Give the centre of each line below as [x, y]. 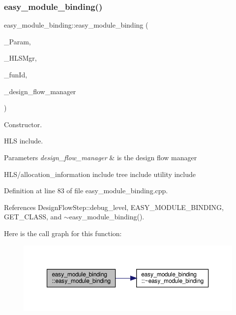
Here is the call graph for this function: [63, 233]
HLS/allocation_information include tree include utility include [100, 174]
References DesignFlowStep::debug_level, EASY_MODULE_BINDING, [114, 207]
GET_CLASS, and [33, 217]
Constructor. [23, 124]
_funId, [16, 74]
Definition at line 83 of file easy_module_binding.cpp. [86, 191]
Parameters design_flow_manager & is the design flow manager [101, 157]
